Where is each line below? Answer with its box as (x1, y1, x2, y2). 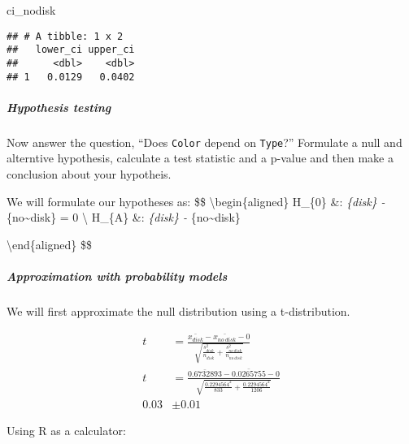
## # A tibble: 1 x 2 (7, 30, 124, 42)
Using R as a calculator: (7, 421, 126, 438)
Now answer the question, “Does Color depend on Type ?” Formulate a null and (7, 133, 402, 150)
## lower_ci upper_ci (7, 44, 135, 56)
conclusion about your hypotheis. (7, 166, 172, 183)
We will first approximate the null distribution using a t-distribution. (7, 302, 350, 319)
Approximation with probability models (7, 268, 228, 284)
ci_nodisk (7, 2, 56, 18)
